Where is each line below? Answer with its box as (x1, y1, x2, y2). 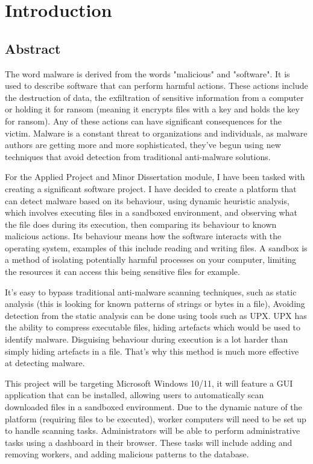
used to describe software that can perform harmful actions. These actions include (5, 79, 308, 92)
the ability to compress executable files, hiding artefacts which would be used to (5, 321, 301, 333)
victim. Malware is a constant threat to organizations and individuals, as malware (5, 126, 308, 139)
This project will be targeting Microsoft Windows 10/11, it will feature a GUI (5, 376, 293, 389)
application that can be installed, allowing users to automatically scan (5, 388, 264, 401)
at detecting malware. (5, 356, 85, 369)
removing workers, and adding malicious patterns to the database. (5, 448, 249, 460)
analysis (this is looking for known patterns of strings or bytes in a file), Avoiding (5, 297, 305, 310)
